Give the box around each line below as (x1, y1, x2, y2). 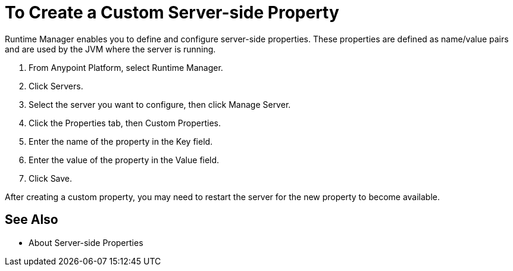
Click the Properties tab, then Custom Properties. (29, 117, 221, 128)
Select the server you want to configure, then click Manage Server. (29, 99, 291, 110)
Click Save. (29, 173, 73, 183)
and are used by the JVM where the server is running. (5, 43, 216, 54)
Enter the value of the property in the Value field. (29, 154, 220, 165)
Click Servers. (29, 80, 83, 91)
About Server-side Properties (29, 237, 143, 248)
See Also (5, 212, 58, 228)
